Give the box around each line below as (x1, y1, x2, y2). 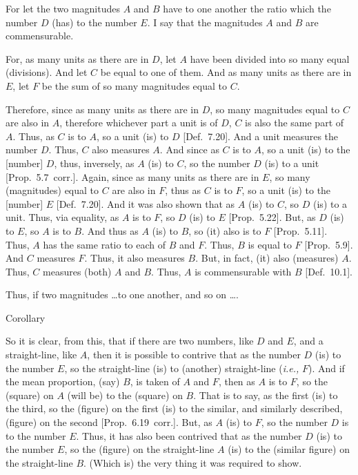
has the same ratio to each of (43, 237, 166, 251)
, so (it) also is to (188, 223, 261, 237)
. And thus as (81, 223, 139, 237)
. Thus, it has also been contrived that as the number (76, 428, 302, 443)
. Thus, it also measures (84, 251, 185, 265)
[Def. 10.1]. (305, 264, 353, 278)
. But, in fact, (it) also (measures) (195, 251, 339, 265)
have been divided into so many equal (190, 51, 350, 66)
